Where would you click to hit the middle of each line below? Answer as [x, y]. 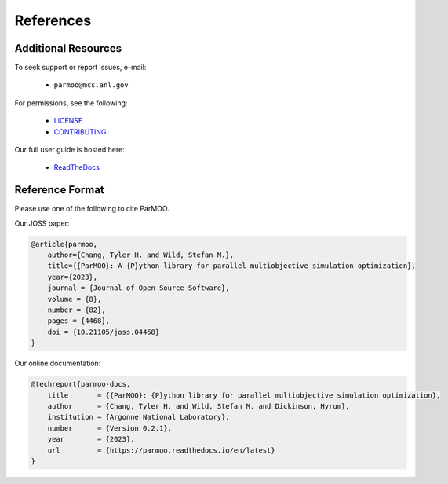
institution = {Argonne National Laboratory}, [139, 417]
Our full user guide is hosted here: [69, 150]
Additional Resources [68, 48]
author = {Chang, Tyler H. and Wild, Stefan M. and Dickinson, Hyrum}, [199, 406]
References [53, 20]
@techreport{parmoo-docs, [81, 384]
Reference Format [60, 190]
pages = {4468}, [78, 321]
